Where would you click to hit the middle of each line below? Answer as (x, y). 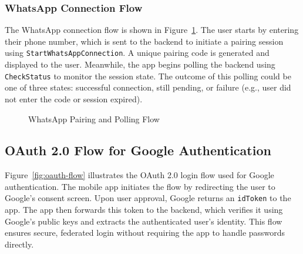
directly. (19, 244)
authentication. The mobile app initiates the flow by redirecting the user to (140, 186)
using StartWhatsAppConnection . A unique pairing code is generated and (137, 53)
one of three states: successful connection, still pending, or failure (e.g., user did (148, 87)
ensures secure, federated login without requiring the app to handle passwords (145, 233)
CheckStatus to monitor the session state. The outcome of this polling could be (148, 76)
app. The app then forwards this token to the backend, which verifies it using (144, 210)
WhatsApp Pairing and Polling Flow (94, 118)
